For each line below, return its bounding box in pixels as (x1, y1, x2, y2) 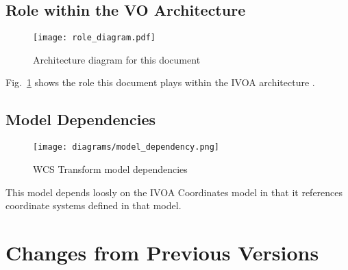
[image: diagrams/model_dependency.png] (33, 142, 220, 152)
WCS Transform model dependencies (33, 161, 188, 176)
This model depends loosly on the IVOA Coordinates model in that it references (5, 185, 343, 199)
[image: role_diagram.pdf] (33, 33, 156, 43)
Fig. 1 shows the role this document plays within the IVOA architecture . (5, 75, 315, 90)
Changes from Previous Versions (5, 238, 319, 266)
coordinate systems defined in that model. (5, 198, 182, 213)
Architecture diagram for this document (33, 52, 201, 66)
